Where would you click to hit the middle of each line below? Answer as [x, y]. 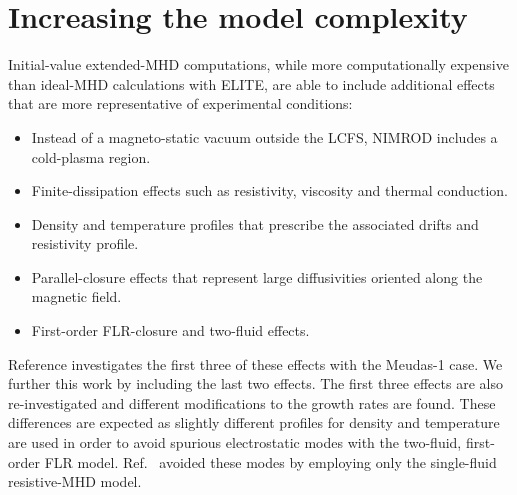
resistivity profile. [85, 243]
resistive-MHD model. [75, 481]
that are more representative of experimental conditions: [180, 103]
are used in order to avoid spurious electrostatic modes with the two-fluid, [235, 442]
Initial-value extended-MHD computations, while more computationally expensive [258, 64]
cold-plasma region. [91, 156]
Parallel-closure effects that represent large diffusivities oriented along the [257, 276]
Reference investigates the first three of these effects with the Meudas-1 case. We [255, 363]
